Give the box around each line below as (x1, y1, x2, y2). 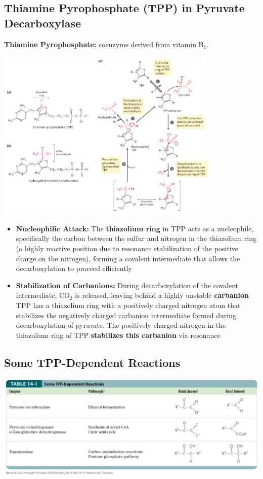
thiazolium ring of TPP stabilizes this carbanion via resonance (16, 329, 221, 340)
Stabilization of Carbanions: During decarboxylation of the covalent (16, 280, 239, 290)
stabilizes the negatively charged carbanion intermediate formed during (16, 310, 236, 320)
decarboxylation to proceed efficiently (16, 263, 132, 273)
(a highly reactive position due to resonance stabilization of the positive (16, 243, 238, 254)
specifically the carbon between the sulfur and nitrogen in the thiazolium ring (16, 233, 256, 244)
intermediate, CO (16, 290, 70, 300)
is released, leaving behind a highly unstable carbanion (75, 290, 249, 300)
